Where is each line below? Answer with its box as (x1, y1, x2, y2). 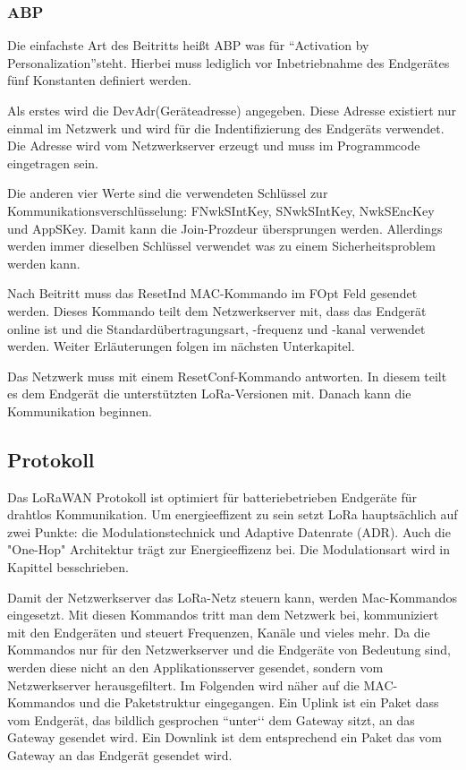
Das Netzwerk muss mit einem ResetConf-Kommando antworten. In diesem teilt (7, 366, 447, 385)
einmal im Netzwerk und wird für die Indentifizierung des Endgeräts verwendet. (7, 118, 445, 137)
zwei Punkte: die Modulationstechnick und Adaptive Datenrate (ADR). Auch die (7, 522, 451, 541)
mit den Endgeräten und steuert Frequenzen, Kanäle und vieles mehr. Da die (7, 622, 430, 641)
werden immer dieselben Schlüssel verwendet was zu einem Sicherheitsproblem (7, 236, 436, 255)
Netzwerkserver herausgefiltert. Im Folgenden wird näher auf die (7, 675, 360, 694)
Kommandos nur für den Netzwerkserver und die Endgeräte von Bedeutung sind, (7, 640, 451, 659)
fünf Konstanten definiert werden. (7, 71, 191, 90)
